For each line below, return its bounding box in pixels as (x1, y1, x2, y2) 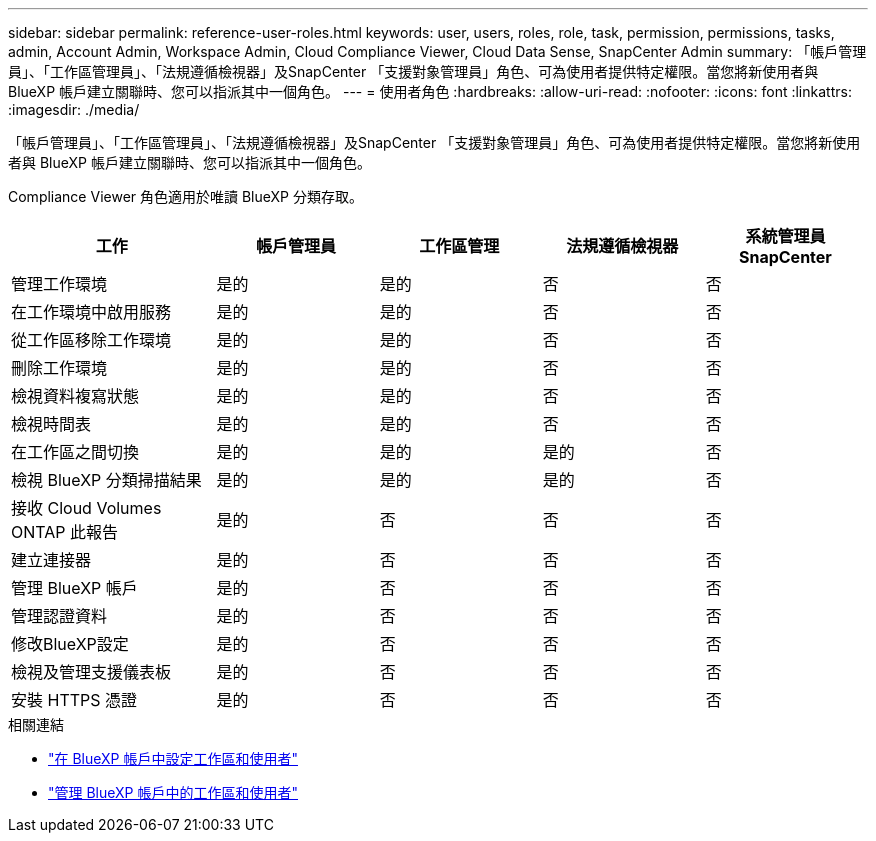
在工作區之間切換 (11, 442, 140, 462)
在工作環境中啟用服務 (11, 302, 172, 322)
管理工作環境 (11, 274, 108, 294)
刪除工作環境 (11, 358, 108, 378)
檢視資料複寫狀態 (11, 386, 140, 406)
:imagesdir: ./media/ (8, 101, 140, 118)
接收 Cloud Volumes (11, 498, 162, 518)
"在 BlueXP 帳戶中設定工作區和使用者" (48, 750, 299, 767)
